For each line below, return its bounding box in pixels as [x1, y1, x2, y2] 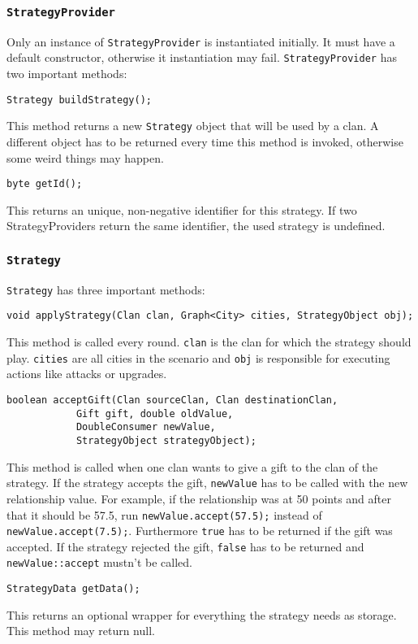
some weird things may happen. [6, 149, 164, 166]
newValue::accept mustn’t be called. [6, 554, 192, 571]
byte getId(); [6, 178, 83, 190]
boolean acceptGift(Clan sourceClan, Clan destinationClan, [6, 394, 338, 407]
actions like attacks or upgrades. [6, 365, 167, 382]
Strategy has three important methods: [6, 281, 205, 298]
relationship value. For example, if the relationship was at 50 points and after [6, 490, 391, 507]
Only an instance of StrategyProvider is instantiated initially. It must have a [6, 33, 395, 50]
